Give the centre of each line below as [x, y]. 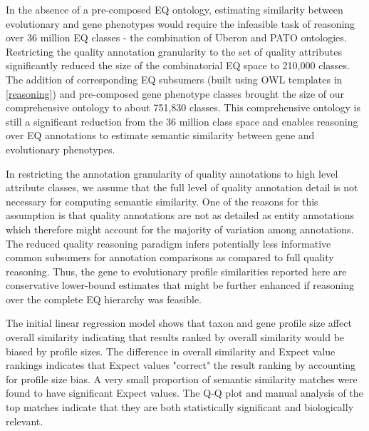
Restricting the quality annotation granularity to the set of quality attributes [174, 51]
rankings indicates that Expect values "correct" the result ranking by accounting [181, 365]
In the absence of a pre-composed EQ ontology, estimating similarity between [175, 9]
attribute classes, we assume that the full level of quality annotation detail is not [182, 187]
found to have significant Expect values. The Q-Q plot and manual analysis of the [184, 393]
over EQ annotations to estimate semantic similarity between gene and [160, 135]
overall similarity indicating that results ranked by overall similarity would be [175, 337]
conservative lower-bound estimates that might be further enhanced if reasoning [180, 285]
